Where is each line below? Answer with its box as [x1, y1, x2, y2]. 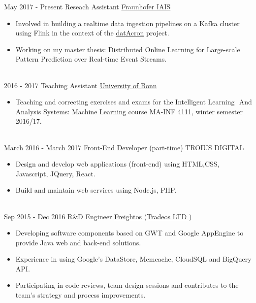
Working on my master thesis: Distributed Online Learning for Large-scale [15, 44, 240, 54]
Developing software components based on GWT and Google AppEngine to [15, 228, 244, 238]
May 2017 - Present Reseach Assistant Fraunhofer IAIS [4, 1, 171, 11]
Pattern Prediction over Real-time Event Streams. [15, 54, 167, 64]
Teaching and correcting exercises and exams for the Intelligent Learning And [15, 97, 252, 107]
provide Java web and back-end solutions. [15, 237, 141, 247]
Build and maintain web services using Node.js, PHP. [15, 185, 177, 195]
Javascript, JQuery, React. [15, 168, 96, 178]
